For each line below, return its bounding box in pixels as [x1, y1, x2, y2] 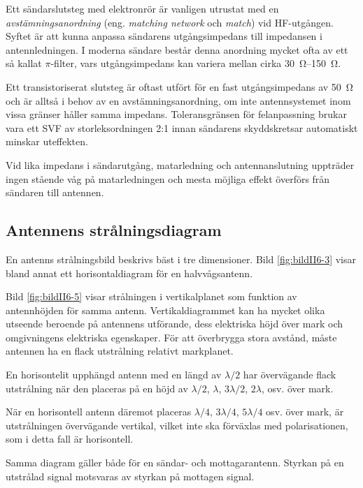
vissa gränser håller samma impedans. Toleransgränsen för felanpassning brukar [6, 107, 347, 121]
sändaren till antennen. [6, 185, 104, 200]
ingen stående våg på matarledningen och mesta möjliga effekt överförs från [6, 171, 330, 186]
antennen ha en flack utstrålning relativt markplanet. [6, 343, 234, 358]
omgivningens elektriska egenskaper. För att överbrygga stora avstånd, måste [6, 330, 337, 344]
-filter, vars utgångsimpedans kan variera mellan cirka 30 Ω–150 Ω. [50, 56, 341, 71]
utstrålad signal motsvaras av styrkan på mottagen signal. [6, 468, 255, 483]
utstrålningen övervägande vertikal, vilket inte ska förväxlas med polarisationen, [6, 417, 348, 432]
